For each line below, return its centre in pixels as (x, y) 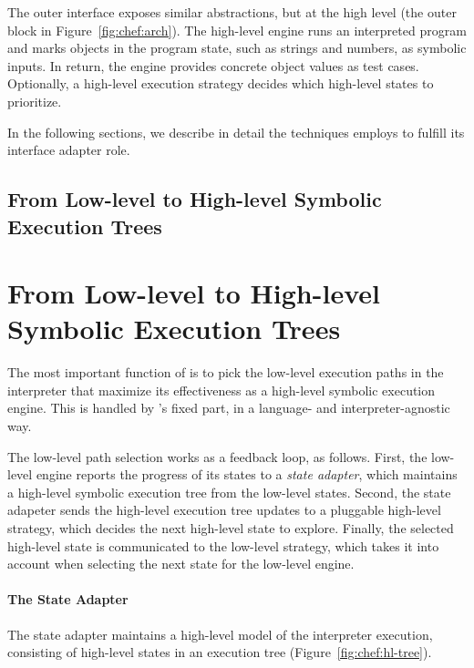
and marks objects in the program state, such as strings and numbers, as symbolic (237, 48)
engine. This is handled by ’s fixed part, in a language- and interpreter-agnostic (229, 408)
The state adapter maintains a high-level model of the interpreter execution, (220, 634)
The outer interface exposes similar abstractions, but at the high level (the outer (232, 12)
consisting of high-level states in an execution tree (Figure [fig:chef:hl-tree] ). (220, 652)
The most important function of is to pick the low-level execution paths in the (226, 372)
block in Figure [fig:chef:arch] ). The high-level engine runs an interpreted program (237, 30)
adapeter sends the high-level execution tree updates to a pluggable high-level (224, 510)
